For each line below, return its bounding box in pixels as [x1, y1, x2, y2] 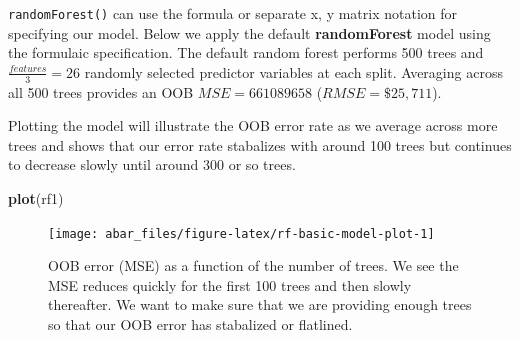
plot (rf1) [8, 188, 64, 209]
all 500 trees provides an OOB [8, 81, 194, 102]
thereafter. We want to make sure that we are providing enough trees [48, 294, 472, 315]
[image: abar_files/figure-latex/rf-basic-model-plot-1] [48, 226, 435, 241]
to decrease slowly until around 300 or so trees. [8, 154, 296, 175]
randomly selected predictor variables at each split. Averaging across [84, 61, 503, 82]
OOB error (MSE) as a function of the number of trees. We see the [48, 255, 459, 276]
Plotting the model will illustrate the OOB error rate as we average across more [8, 115, 498, 136]
